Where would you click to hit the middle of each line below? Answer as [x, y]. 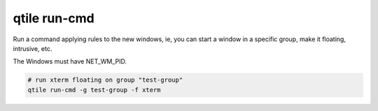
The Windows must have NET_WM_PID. [70, 61]
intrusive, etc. [33, 48]
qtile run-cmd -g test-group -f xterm [94, 90]
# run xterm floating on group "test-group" [105, 80]
